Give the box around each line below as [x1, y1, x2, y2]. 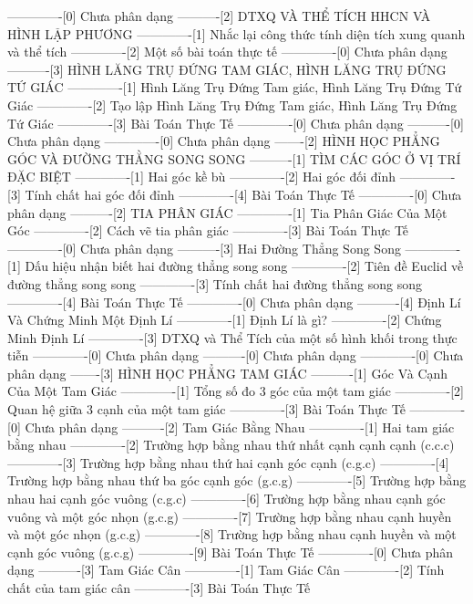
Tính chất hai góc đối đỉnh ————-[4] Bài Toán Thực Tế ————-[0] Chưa [25, 184, 462, 203]
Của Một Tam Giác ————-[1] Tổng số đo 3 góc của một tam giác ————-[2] [7, 381, 465, 401]
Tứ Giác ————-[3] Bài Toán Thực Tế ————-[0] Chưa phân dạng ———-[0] [7, 113, 464, 132]
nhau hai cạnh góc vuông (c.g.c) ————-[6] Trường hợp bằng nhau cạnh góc [7, 489, 446, 508]
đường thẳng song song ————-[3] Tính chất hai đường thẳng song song [7, 274, 422, 293]
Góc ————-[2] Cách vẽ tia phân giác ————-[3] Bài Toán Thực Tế [7, 221, 409, 240]
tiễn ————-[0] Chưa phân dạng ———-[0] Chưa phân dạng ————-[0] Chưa [7, 346, 464, 365]
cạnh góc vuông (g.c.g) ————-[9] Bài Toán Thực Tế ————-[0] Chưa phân [7, 542, 454, 561]
